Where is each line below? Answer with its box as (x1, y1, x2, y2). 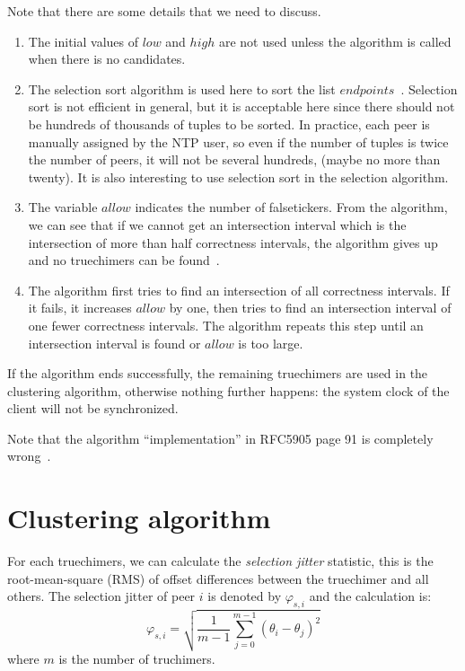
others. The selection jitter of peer (7, 587, 196, 605)
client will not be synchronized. (7, 399, 179, 418)
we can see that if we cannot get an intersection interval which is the (28, 215, 407, 234)
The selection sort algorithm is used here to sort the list (28, 79, 336, 98)
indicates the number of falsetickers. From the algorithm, (135, 198, 448, 216)
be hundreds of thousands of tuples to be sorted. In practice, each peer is (28, 114, 430, 133)
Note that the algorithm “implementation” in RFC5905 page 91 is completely (7, 428, 434, 447)
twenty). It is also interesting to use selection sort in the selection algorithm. (28, 167, 449, 186)
